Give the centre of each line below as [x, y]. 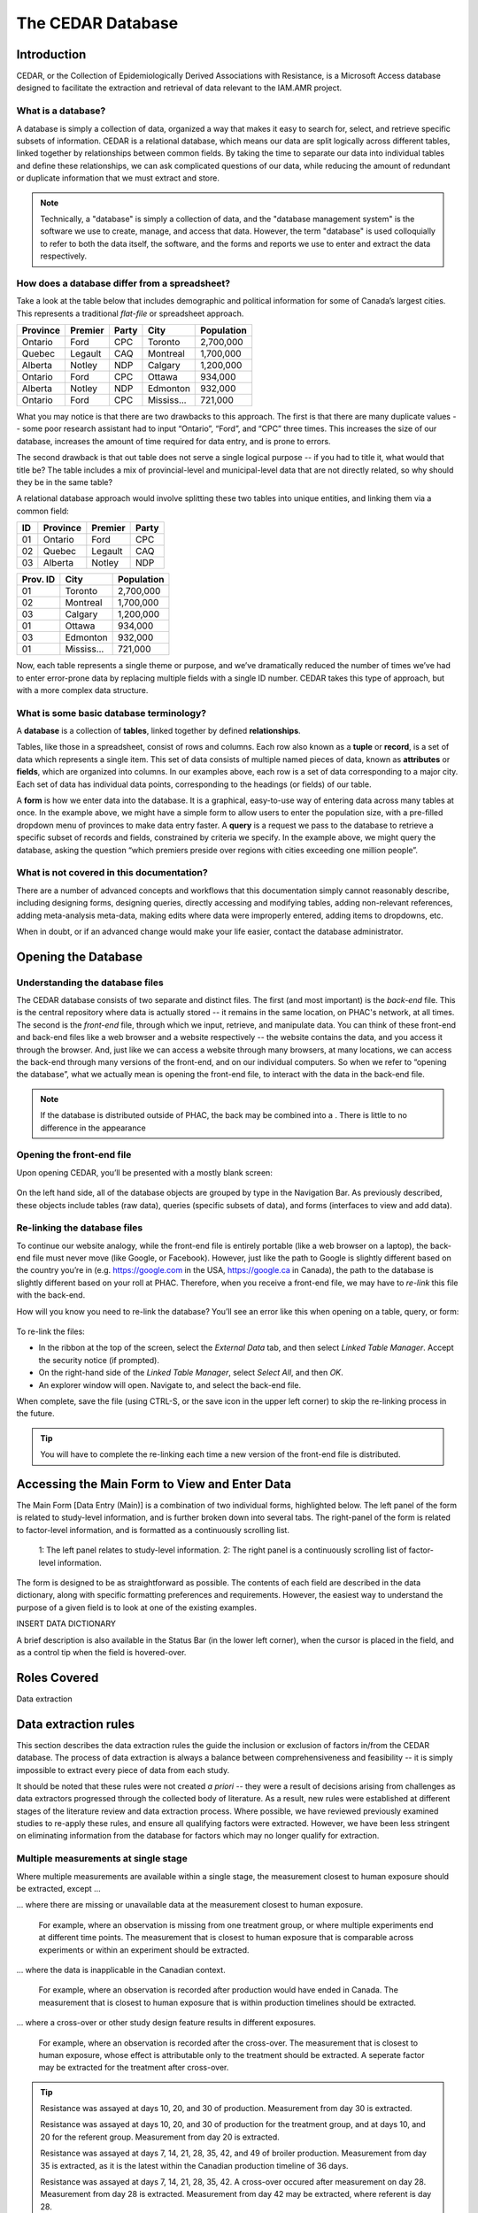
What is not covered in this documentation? [112, 873]
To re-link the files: [51, 1331]
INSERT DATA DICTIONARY [66, 1623]
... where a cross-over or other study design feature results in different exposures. [166, 2023]
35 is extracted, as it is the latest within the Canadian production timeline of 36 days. [194, 2165]
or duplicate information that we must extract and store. [118, 178]
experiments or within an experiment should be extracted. [144, 1950]
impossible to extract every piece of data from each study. [123, 1770]
